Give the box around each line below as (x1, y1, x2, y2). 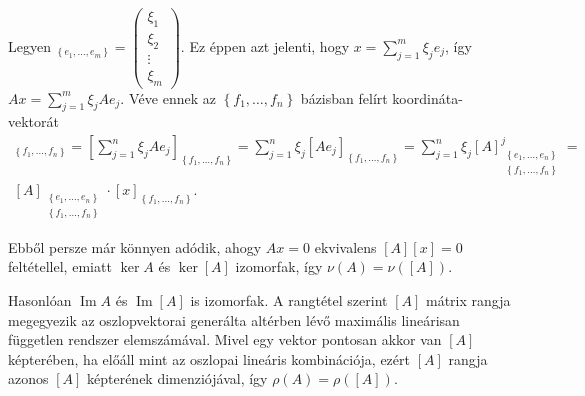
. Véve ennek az (120, 87, 216, 108)
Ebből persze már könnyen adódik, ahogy (8, 236, 262, 257)
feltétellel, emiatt (8, 256, 112, 277)
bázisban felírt (300, 87, 388, 108)
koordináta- (392, 87, 463, 108)
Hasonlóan (8, 290, 72, 311)
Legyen (8, 35, 51, 56)
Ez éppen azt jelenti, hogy (189, 35, 350, 56)
